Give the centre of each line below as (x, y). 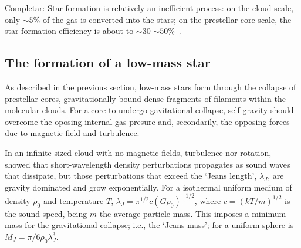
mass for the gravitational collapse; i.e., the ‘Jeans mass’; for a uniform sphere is (149, 225)
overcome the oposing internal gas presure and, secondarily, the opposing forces (147, 121)
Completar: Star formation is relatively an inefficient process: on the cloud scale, (149, 8)
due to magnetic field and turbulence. (72, 133)
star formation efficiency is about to (69, 31)
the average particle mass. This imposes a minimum (193, 213)
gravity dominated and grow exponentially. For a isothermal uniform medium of (148, 187)
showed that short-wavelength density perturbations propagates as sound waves (148, 164)
